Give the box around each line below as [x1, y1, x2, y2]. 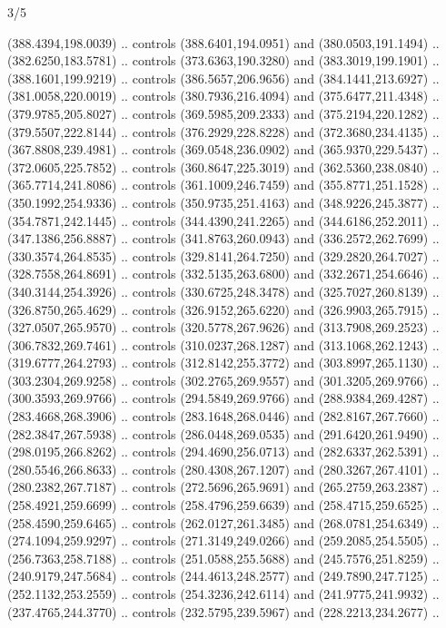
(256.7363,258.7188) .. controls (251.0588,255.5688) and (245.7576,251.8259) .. [7, 548, 440, 567]
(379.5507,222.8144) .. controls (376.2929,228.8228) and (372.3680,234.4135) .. [7, 122, 440, 141]
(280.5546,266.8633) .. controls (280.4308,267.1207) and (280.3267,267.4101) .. [7, 459, 440, 478]
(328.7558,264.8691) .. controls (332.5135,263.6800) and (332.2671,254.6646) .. [7, 264, 440, 283]
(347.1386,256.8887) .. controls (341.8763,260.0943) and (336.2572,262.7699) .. [7, 229, 440, 248]
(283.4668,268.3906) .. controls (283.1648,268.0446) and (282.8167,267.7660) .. [7, 407, 440, 426]
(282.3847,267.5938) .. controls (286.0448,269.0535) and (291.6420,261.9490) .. [7, 424, 440, 443]
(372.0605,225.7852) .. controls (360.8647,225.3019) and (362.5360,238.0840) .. [7, 157, 440, 176]
